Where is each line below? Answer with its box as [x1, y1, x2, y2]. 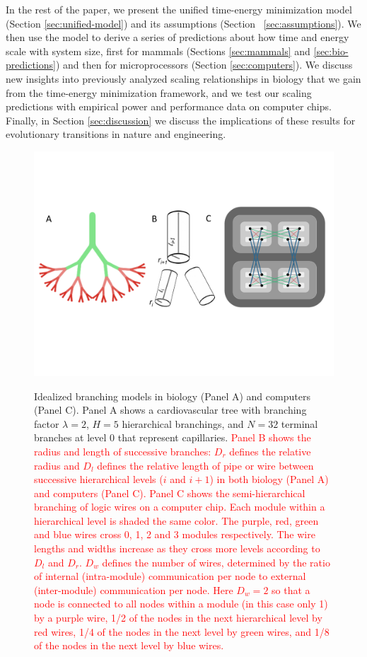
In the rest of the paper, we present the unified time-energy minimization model [6, 2, 352, 16]
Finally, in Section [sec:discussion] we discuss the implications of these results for [6, 112, 356, 127]
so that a [272, 582, 310, 597]
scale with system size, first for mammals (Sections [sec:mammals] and [6, 43, 310, 58]
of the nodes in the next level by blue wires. [34, 638, 224, 653]
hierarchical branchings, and [122, 416, 244, 431]
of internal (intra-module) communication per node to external [34, 569, 306, 583]
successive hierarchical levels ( [34, 472, 163, 487]
